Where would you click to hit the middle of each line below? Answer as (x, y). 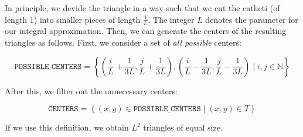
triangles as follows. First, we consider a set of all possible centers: (123, 42)
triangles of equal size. (183, 127)
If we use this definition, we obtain (67, 127)
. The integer (171, 19)
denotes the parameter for (252, 19)
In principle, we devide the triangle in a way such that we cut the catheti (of (142, 8)
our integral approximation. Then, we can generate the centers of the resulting (146, 31)
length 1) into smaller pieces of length (73, 19)
